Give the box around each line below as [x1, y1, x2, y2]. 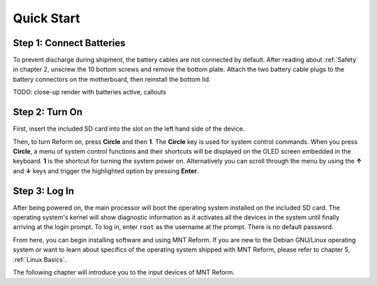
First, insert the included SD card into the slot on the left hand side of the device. [13, 124, 245, 133]
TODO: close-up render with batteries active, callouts [13, 88, 167, 96]
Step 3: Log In [13, 185, 75, 197]
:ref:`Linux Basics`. [13, 255, 67, 263]
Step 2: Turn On [13, 106, 83, 118]
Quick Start [13, 10, 80, 26]
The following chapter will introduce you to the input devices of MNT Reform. [13, 268, 235, 276]
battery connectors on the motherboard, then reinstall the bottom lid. [13, 75, 211, 83]
